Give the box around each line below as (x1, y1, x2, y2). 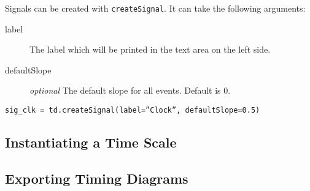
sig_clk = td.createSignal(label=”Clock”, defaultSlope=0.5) (5, 106, 260, 115)
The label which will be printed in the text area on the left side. (29, 43, 271, 56)
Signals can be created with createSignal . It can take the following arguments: (5, 2, 306, 14)
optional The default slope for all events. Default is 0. (29, 84, 231, 97)
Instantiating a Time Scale (5, 133, 177, 152)
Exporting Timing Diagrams (5, 168, 188, 187)
